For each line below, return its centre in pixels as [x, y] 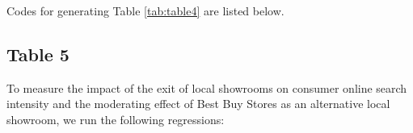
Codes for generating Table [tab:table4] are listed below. [145, 10]
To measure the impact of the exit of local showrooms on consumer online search [207, 87]
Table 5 [38, 54]
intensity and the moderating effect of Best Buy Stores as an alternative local [198, 104]
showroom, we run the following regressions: [116, 119]
